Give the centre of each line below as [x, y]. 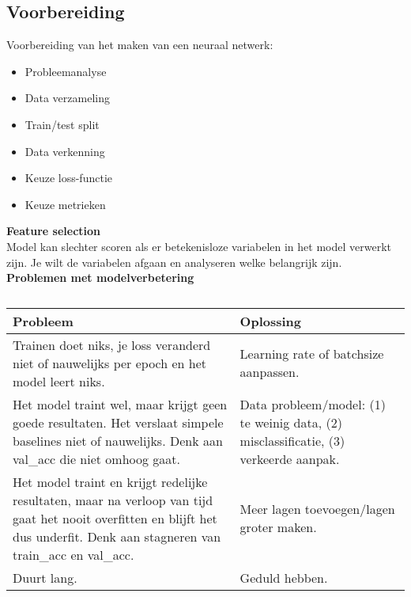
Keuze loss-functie [68, 178]
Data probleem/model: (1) [313, 404]
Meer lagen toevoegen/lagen [317, 509]
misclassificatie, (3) [292, 440]
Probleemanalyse [66, 71]
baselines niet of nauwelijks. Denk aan [118, 440]
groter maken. [278, 527]
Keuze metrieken [65, 204]
